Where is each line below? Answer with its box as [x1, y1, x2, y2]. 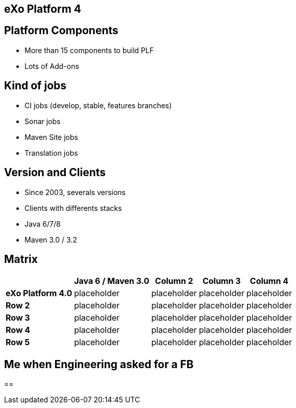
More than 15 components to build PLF [24, 45, 154, 55]
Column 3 [202, 276, 241, 286]
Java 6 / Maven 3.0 [74, 276, 150, 286]
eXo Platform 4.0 [6, 288, 72, 299]
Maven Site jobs [24, 132, 78, 141]
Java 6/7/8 [24, 219, 61, 228]
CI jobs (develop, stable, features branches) [24, 101, 172, 110]
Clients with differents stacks [24, 203, 122, 212]
